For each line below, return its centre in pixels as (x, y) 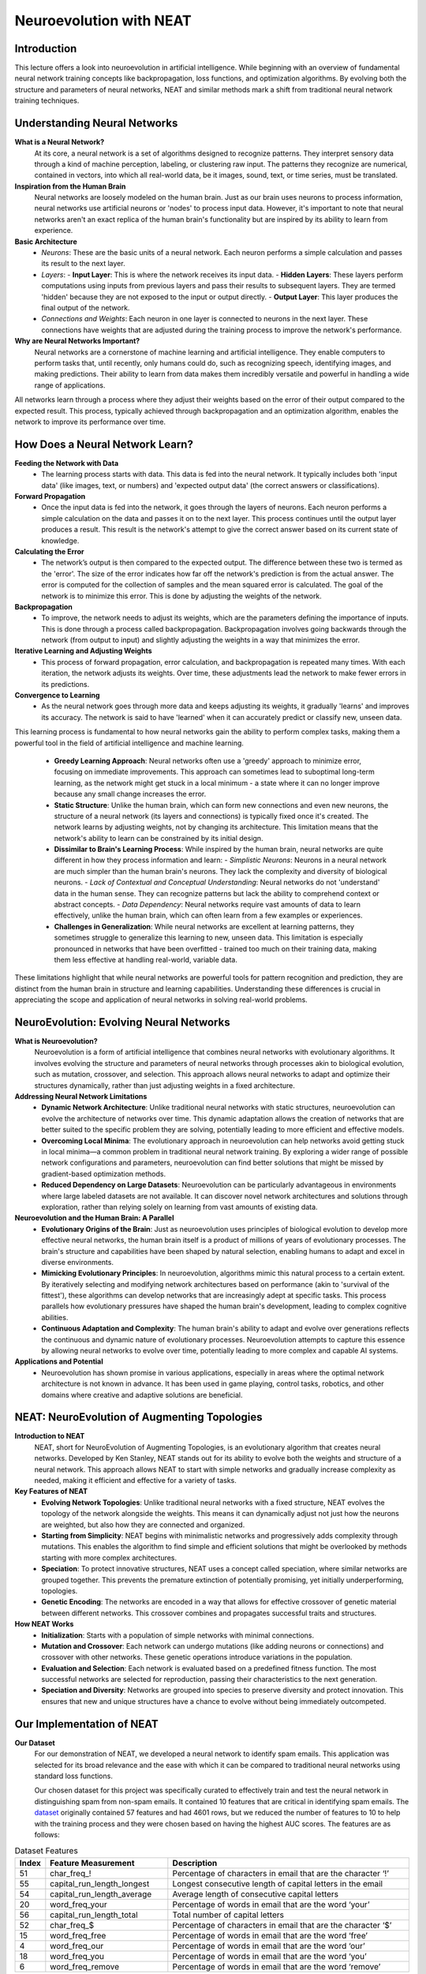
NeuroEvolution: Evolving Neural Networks (122, 1022)
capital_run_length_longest (100, 1883)
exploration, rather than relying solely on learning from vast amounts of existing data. (180, 1207)
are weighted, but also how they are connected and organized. (143, 1525)
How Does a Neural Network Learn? (104, 444)
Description (195, 1863)
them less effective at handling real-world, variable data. (146, 960)
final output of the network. (86, 308)
